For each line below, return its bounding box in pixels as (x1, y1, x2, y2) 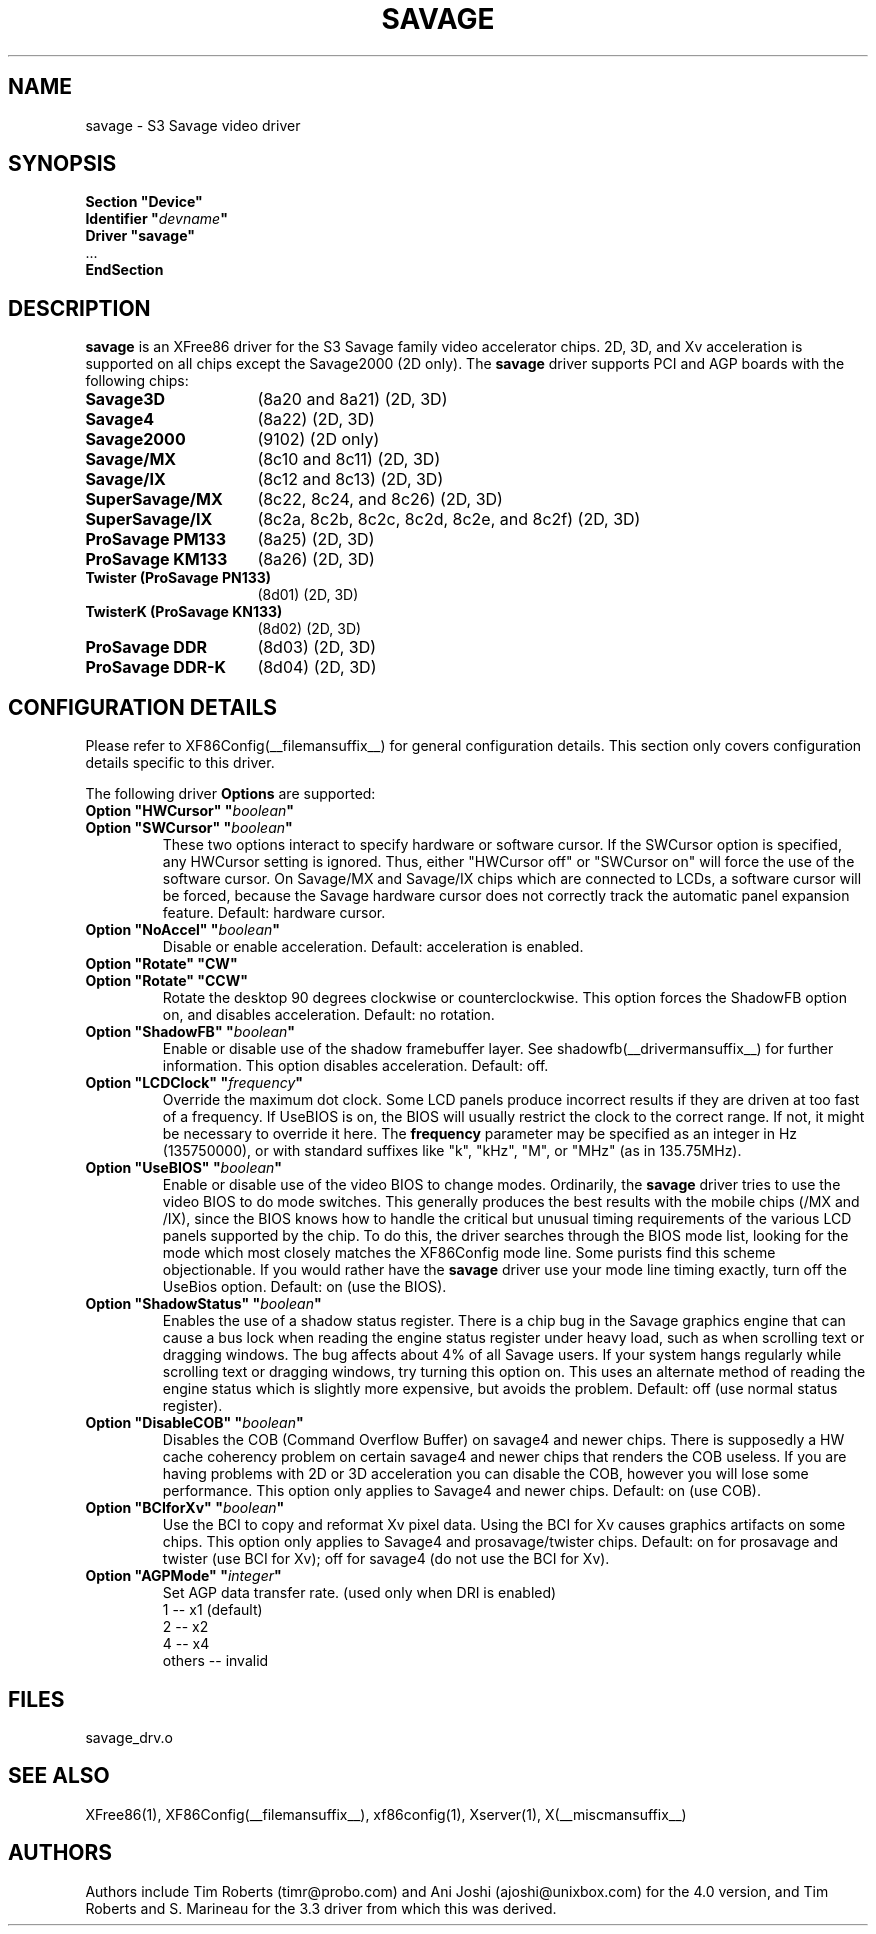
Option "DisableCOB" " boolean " (85, 1414, 304, 1432)
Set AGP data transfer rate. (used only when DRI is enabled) (162, 1584, 557, 1602)
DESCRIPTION (8, 295, 151, 321)
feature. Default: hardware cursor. (162, 904, 386, 922)
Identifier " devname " (85, 210, 228, 228)
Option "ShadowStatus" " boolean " (85, 1295, 322, 1313)
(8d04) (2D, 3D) (257, 657, 377, 678)
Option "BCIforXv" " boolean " (85, 1499, 285, 1517)
